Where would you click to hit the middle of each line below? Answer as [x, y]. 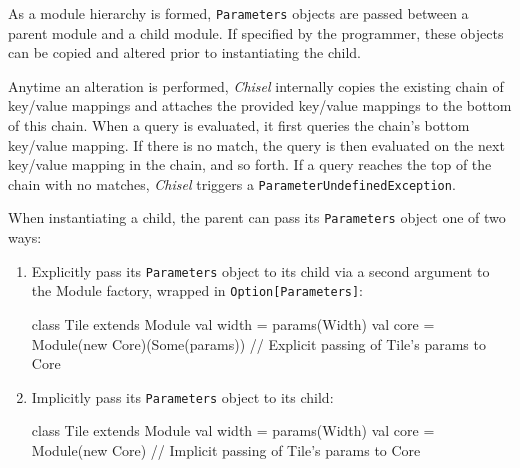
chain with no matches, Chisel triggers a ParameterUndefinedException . [232, 183]
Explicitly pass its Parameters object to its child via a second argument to [260, 270]
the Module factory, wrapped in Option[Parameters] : [197, 290]
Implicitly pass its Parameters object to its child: [182, 396]
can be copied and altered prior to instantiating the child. [184, 52]
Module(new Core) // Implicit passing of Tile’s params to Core [226, 450]
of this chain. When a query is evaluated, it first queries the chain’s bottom [239, 125]
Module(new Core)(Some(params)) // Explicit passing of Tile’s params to [258, 343]
